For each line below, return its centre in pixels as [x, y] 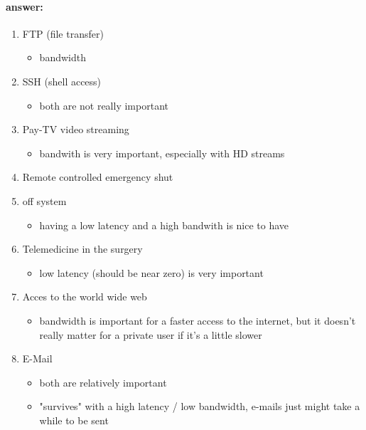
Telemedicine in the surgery [82, 249]
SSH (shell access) [62, 81]
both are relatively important [103, 382]
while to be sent [74, 420]
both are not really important [104, 105]
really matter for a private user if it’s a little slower [151, 334]
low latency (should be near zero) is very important [151, 272]
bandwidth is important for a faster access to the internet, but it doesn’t [198, 320]
